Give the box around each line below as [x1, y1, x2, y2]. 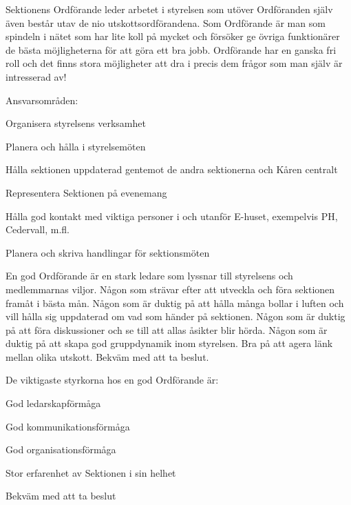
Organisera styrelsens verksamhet [6, 116, 146, 130]
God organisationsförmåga [6, 442, 116, 457]
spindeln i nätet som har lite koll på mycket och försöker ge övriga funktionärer [6, 29, 340, 43]
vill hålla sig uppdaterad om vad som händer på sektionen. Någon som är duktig [6, 309, 345, 324]
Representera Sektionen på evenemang [6, 185, 167, 199]
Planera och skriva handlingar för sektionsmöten [6, 245, 210, 259]
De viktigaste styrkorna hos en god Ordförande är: [6, 373, 219, 387]
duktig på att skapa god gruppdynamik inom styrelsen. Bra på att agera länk [6, 336, 333, 350]
